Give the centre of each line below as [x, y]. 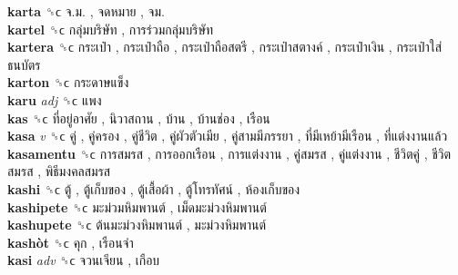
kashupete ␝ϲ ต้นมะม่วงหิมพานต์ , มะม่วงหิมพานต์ [137, 225]
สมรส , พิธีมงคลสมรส [59, 171]
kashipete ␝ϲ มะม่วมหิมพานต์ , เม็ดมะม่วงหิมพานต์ [137, 206]
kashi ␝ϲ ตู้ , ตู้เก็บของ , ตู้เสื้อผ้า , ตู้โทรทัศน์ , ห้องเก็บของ [154, 188]
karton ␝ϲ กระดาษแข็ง [68, 82]
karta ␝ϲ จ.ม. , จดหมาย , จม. [86, 11]
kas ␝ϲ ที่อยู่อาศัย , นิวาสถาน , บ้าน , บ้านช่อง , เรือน [139, 118]
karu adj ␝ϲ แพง [55, 99]
